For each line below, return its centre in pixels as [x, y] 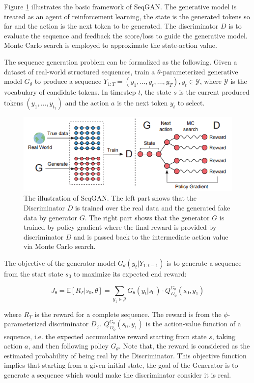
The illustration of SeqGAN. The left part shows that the [110, 198]
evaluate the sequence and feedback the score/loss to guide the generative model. [126, 35]
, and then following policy [68, 346]
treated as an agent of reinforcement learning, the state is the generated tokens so [127, 16]
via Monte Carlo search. [60, 246]
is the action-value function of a [193, 324]
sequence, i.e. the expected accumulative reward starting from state [105, 336]
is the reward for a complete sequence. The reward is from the [128, 314]
